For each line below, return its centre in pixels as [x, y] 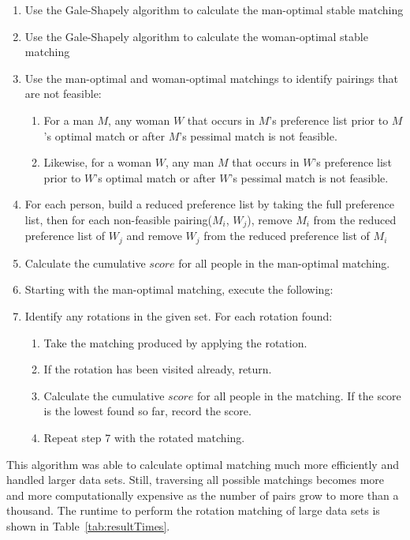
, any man [190, 162]
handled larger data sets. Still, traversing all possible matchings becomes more [196, 480]
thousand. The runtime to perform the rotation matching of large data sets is [193, 510]
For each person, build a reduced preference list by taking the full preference [209, 204]
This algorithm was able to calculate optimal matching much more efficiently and [203, 464]
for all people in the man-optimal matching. [284, 262]
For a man [69, 120]
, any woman [139, 120]
